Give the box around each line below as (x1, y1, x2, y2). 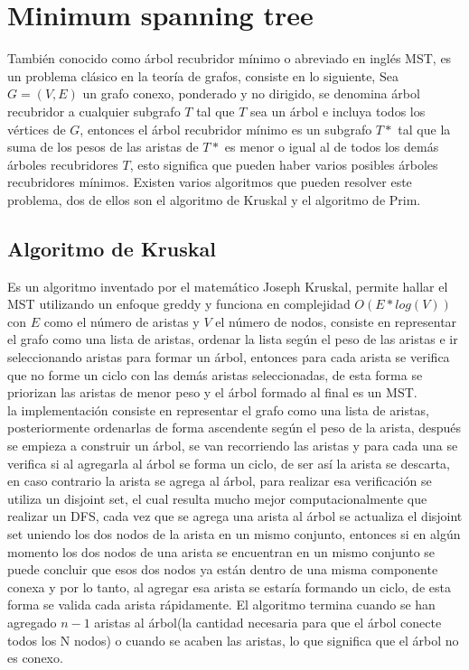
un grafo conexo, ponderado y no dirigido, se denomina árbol (82, 84, 420, 103)
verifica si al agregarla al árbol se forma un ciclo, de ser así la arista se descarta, (7, 453, 451, 472)
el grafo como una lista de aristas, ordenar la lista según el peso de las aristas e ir (7, 330, 458, 349)
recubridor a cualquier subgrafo (7, 101, 181, 120)
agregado (7, 612, 57, 631)
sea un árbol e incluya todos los (250, 101, 426, 120)
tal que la (398, 119, 451, 138)
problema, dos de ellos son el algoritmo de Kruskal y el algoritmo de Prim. (7, 190, 421, 209)
